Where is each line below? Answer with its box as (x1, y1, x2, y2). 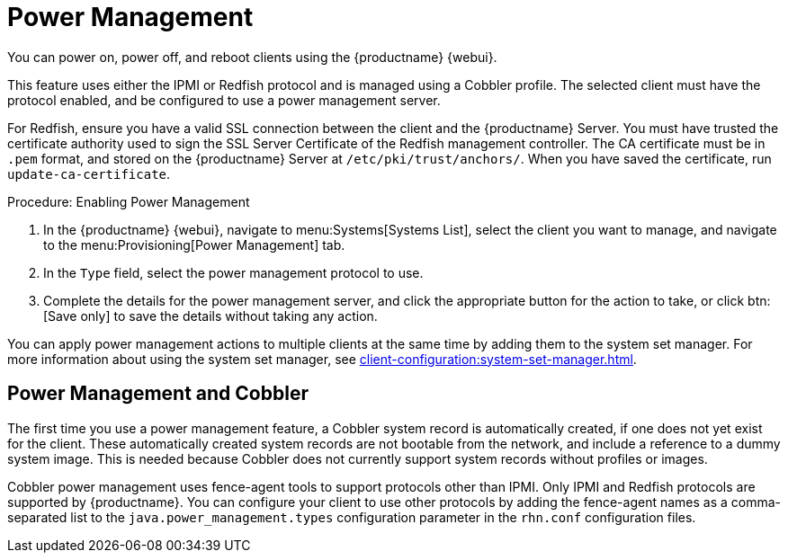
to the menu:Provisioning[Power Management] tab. (43, 236, 345, 253)
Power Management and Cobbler (7, 382, 309, 405)
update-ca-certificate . (7, 165, 171, 182)
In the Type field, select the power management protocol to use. (43, 264, 424, 280)
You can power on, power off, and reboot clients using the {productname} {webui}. (7, 49, 497, 65)
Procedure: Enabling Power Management (7, 193, 250, 209)
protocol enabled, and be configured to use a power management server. (7, 92, 441, 108)
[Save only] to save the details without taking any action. (43, 307, 378, 324)
